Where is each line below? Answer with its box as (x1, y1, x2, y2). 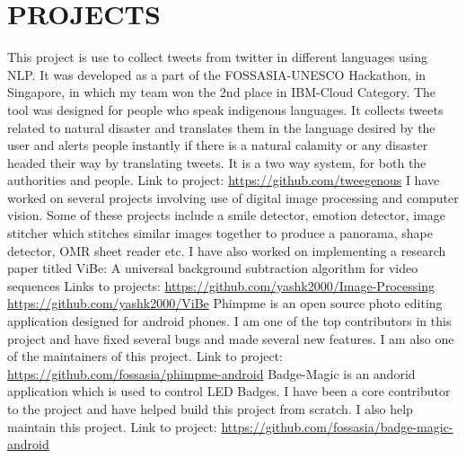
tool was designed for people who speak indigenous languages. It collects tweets (7, 100, 444, 119)
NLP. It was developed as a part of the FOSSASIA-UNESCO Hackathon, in (7, 65, 426, 84)
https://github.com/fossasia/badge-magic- (221, 417, 453, 436)
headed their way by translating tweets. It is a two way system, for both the (7, 153, 426, 172)
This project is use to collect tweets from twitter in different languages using (7, 48, 428, 66)
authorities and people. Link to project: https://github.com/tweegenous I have (7, 171, 440, 189)
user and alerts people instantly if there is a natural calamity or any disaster (7, 136, 428, 154)
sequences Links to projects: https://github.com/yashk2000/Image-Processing (7, 276, 435, 295)
